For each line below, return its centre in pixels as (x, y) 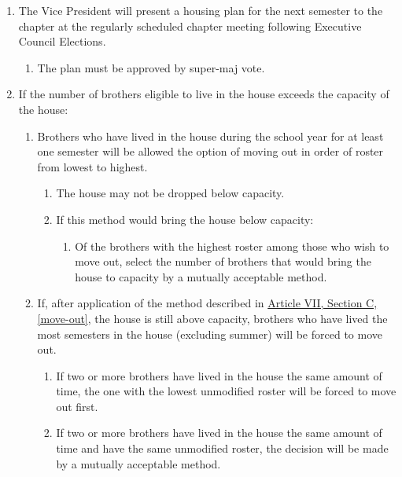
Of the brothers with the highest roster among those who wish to (232, 246)
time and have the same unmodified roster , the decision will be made (222, 448)
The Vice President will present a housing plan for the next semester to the (201, 10)
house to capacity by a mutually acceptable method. (201, 276)
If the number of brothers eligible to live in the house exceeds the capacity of (204, 94)
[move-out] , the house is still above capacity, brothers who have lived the (212, 318)
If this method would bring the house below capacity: (185, 219)
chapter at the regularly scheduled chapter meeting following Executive (190, 26)
